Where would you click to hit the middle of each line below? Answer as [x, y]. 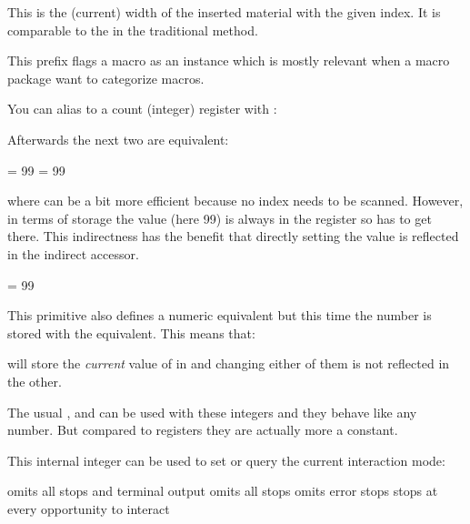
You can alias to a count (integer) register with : [142, 109]
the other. [35, 381]
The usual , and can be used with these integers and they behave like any [212, 412]
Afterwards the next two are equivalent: [118, 139]
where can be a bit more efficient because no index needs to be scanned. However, [235, 201]
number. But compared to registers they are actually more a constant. [203, 430]
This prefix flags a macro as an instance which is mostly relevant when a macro [229, 60]
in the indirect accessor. [73, 253]
